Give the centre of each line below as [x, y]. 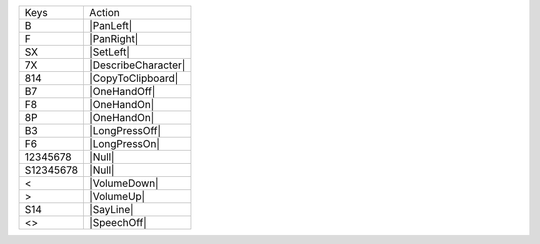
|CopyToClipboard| [134, 78]
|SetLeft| [109, 52]
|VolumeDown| [124, 183]
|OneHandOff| [122, 91]
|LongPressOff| [125, 130]
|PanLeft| [111, 25]
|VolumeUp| [117, 196]
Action [104, 12]
